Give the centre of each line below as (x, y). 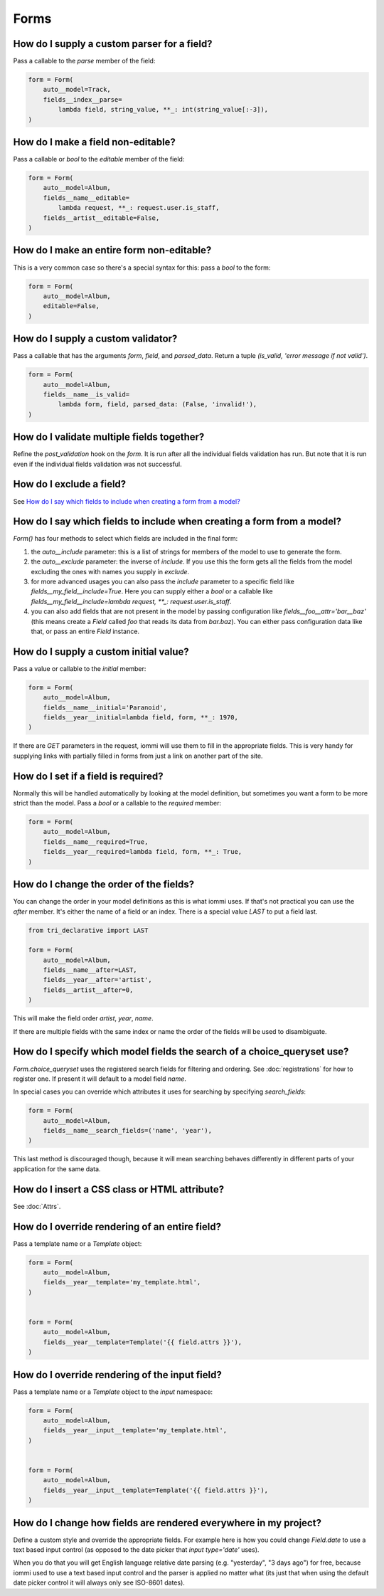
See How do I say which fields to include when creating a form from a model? (127, 501)
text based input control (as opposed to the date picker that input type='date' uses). (136, 1550)
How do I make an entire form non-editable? (112, 250)
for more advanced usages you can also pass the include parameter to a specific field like (162, 582)
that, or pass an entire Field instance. (85, 631)
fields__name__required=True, (96, 842)
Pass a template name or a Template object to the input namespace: (113, 1392)
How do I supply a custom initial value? (101, 651)
